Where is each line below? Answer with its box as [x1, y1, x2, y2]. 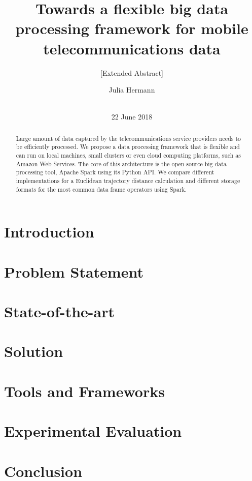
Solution [4, 341, 63, 362]
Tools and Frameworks [4, 380, 165, 401]
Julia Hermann [109, 84, 155, 95]
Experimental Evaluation [4, 420, 182, 441]
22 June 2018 [111, 111, 153, 122]
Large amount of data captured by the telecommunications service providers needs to [16, 134, 241, 142]
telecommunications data [43, 38, 221, 58]
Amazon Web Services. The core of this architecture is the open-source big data [16, 159, 227, 168]
